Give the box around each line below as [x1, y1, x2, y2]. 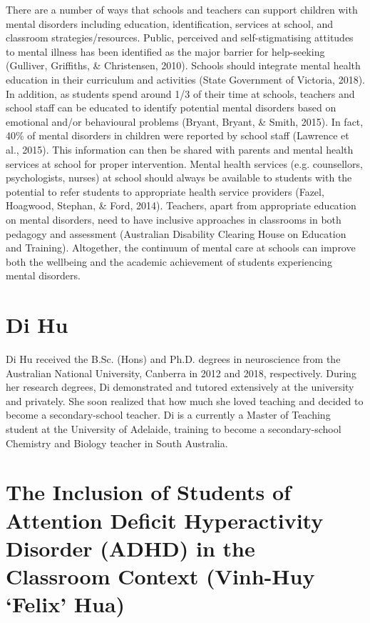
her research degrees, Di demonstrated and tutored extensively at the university [6, 379, 354, 394]
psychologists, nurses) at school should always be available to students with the [6, 170, 352, 185]
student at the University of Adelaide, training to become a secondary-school [6, 421, 341, 436]
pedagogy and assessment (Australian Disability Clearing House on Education [6, 226, 346, 241]
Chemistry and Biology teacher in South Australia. [6, 435, 228, 450]
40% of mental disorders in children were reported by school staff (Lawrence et [6, 128, 349, 143]
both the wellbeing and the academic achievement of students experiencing [6, 254, 332, 269]
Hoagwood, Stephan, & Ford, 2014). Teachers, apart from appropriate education [6, 198, 356, 213]
